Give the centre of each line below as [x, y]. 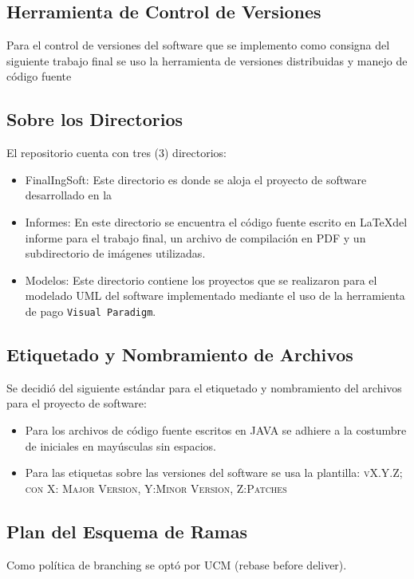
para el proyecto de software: [77, 403]
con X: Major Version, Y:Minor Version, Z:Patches [156, 488]
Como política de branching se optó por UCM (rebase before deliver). [177, 564]
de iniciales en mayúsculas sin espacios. [120, 445]
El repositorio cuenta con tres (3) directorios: [116, 153]
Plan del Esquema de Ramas [127, 531]
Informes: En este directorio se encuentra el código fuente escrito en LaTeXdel [216, 221]
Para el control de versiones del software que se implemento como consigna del [198, 45]
